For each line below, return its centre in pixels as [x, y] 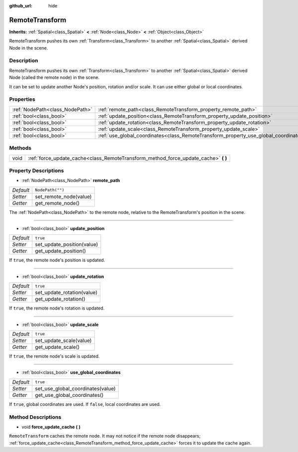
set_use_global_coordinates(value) [75, 388]
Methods [20, 148]
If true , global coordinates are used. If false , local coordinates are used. [85, 404]
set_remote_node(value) [63, 196]
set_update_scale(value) [63, 340]
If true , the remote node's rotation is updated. [57, 308]
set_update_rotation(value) [66, 293]
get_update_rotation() [60, 299]
